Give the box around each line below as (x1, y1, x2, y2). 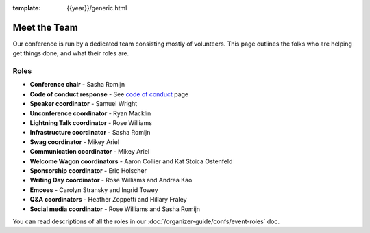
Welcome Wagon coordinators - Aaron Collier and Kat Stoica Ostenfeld (29, 157, 233, 165)
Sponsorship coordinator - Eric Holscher (29, 166, 147, 174)
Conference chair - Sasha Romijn (29, 81, 125, 89)
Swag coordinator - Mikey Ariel (29, 137, 120, 146)
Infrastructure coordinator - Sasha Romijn (29, 128, 151, 137)
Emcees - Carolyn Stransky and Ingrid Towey (29, 185, 158, 194)
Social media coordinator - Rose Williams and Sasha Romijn (29, 205, 200, 213)
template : (12, 4, 41, 12)
